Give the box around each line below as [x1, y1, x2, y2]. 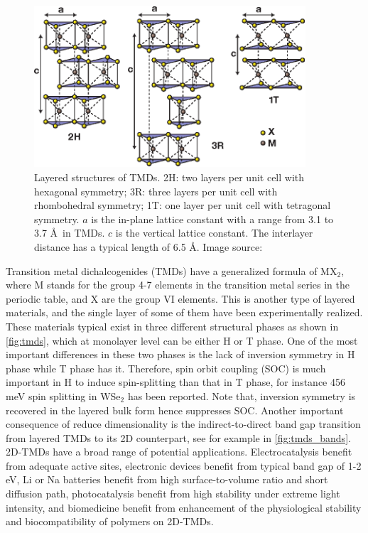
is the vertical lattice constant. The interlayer [115, 225, 313, 240]
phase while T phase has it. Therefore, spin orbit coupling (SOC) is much [6, 360, 326, 375]
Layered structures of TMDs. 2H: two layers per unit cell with [34, 170, 305, 184]
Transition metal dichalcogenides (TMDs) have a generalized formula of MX [6, 263, 337, 278]
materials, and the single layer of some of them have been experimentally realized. [6, 305, 363, 320]
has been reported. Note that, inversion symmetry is [127, 388, 356, 403]
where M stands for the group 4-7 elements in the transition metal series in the [6, 277, 350, 292]
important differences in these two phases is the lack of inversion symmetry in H [6, 347, 355, 362]
